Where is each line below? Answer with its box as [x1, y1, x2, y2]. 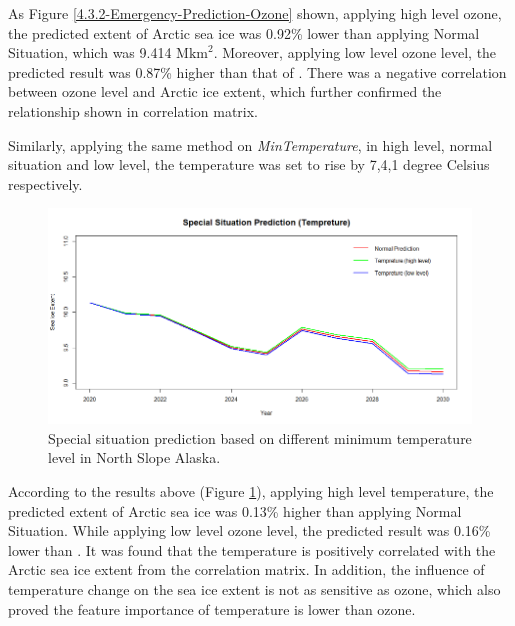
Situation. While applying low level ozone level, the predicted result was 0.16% [8, 520, 491, 541]
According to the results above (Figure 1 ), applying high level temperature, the [8, 481, 494, 502]
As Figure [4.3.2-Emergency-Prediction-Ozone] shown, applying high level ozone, [8, 3, 502, 23]
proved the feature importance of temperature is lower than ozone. [8, 598, 416, 619]
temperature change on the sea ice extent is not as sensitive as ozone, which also [8, 579, 501, 599]
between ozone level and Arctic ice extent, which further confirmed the [8, 81, 442, 102]
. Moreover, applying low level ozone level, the [213, 42, 497, 63]
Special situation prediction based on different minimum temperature [48, 427, 472, 448]
